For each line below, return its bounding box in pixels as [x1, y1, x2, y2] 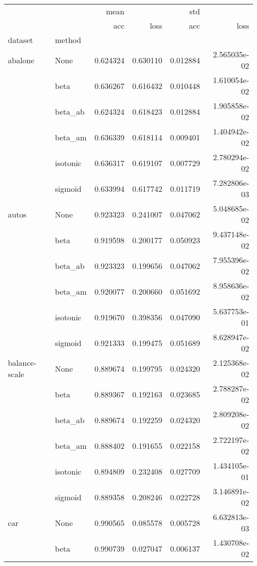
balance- [8, 357, 37, 368]
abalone [8, 54, 35, 66]
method [55, 34, 82, 45]
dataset [8, 34, 33, 45]
